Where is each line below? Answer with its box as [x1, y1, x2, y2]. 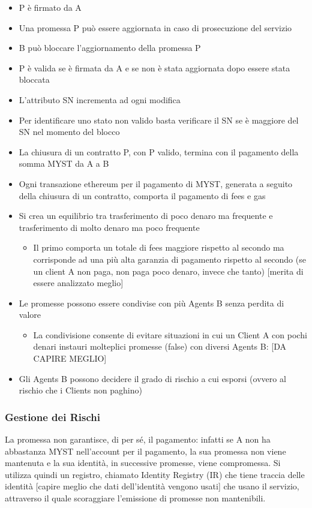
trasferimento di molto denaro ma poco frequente [19, 221, 200, 233]
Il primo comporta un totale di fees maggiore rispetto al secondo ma [33, 241, 284, 254]
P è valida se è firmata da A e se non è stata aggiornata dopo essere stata [19, 61, 290, 74]
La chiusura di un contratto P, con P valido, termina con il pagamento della [19, 145, 299, 158]
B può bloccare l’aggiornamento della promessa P [19, 41, 201, 54]
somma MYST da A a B [19, 157, 109, 170]
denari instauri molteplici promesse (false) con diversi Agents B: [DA [33, 340, 286, 353]
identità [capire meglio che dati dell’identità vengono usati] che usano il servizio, [5, 480, 299, 492]
